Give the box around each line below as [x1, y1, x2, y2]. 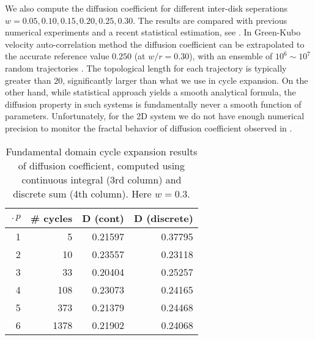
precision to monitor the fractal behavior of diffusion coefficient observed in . [5, 121, 292, 134]
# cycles [30, 210, 73, 225]
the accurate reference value [5, 50, 109, 62]
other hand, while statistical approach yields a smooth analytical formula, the [5, 86, 296, 98]
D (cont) [82, 210, 124, 225]
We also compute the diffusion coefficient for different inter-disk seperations [5, 2, 288, 14]
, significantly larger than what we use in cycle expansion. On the [62, 73, 308, 86]
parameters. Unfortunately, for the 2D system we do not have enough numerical [5, 109, 305, 122]
